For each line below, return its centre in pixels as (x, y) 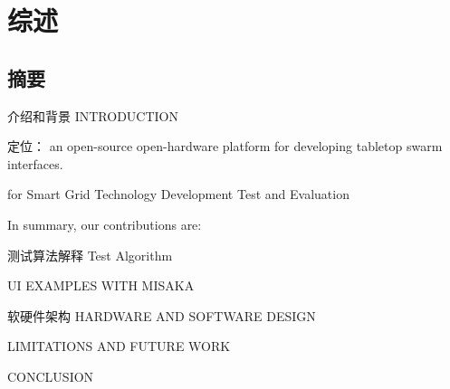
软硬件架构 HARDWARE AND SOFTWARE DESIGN (162, 315)
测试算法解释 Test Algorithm (90, 255)
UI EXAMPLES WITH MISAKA (101, 285)
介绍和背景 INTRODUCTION (93, 115)
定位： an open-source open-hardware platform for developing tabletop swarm (225, 146)
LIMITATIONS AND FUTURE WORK (119, 346)
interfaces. (35, 163)
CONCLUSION (51, 376)
